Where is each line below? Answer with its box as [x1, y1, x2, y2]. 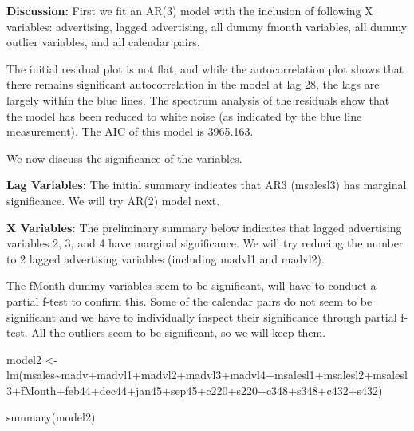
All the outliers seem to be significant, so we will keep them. [31, 324, 326, 341]
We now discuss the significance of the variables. [6, 149, 242, 166]
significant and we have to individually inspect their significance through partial [6, 308, 397, 325]
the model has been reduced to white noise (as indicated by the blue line [6, 107, 362, 124]
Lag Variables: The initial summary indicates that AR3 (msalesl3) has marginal [6, 176, 407, 193]
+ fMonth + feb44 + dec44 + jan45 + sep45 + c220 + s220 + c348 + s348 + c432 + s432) [12, 382, 383, 398]
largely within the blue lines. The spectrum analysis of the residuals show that [6, 91, 390, 108]
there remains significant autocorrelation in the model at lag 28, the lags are [6, 76, 380, 93]
